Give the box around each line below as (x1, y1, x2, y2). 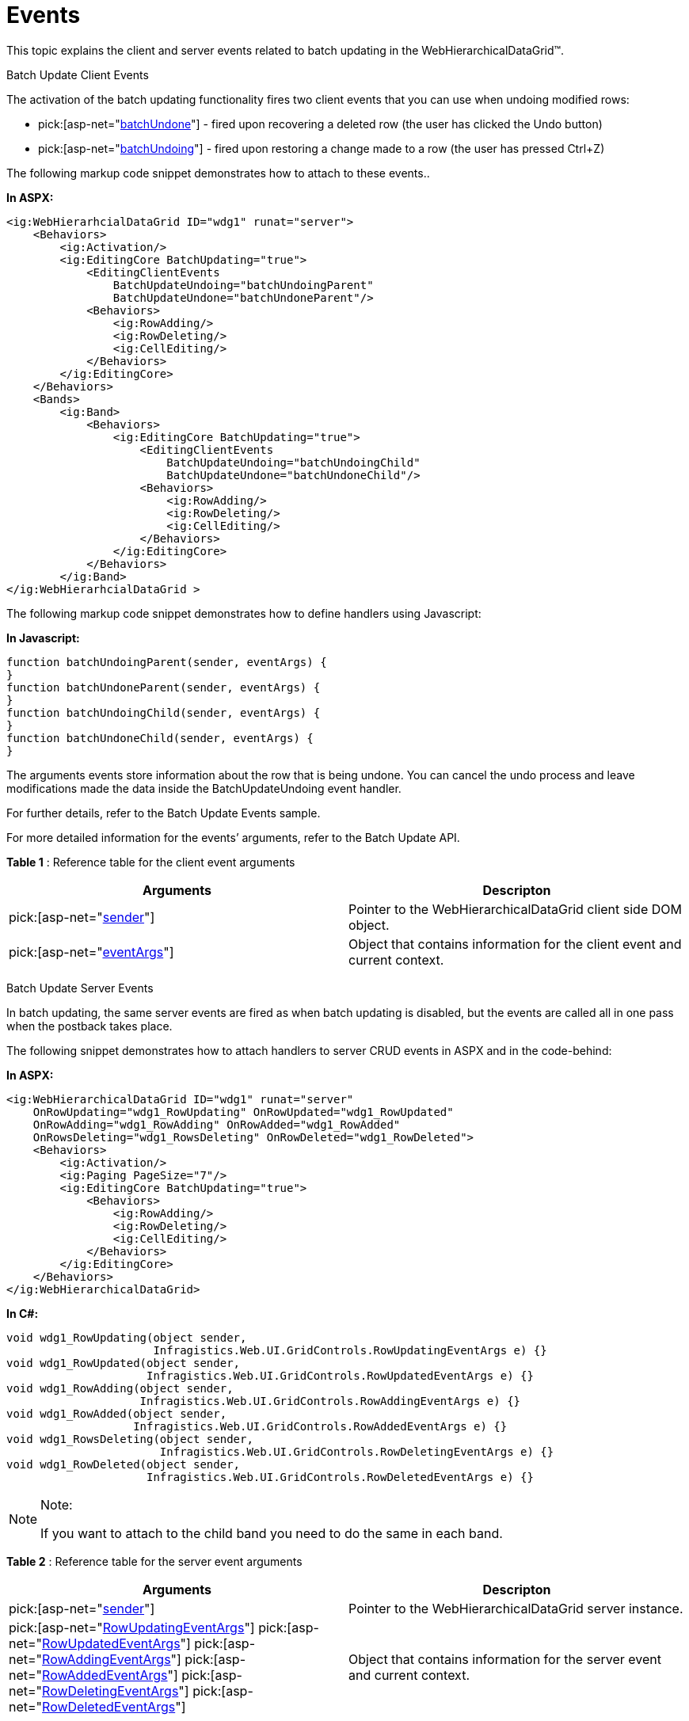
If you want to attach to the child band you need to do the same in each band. (40, 1525, 503, 1541)
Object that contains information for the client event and (348, 935, 682, 952)
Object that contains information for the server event (348, 1651, 661, 1667)
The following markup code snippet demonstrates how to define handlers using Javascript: (6, 606, 482, 620)
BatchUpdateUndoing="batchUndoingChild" (166, 455, 421, 469)
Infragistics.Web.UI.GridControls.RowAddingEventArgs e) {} (139, 1394, 521, 1407)
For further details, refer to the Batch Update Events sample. (6, 805, 321, 820)
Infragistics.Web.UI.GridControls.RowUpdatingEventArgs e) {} (153, 1343, 547, 1357)
